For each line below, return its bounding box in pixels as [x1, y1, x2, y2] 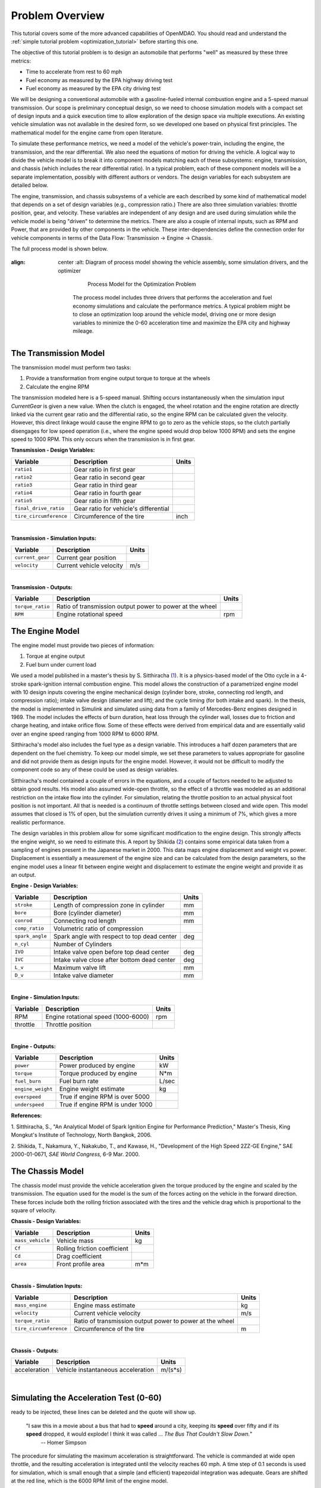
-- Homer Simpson [40, 1439, 87, 1446]
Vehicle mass [56, 1236, 94, 1245]
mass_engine [14, 1302, 47, 1309]
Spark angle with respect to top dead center [53, 932, 177, 940]
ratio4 [14, 490, 33, 496]
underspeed [14, 1101, 45, 1108]
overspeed [14, 1093, 42, 1100]
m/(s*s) [160, 1366, 182, 1374]
